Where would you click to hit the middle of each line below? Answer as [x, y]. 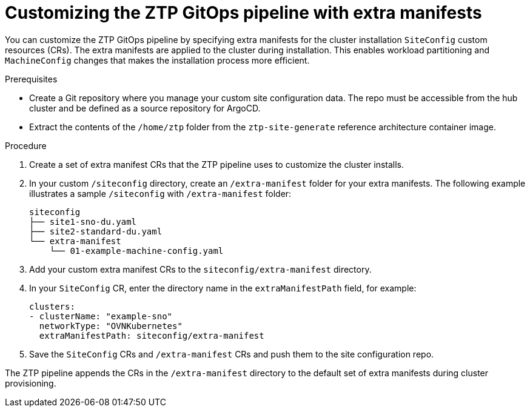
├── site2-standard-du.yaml [96, 231]
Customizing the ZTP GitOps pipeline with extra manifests [243, 13]
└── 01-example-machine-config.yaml [136, 251]
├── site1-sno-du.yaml [83, 221]
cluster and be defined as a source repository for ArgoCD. [145, 108]
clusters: [52, 306]
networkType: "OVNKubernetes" [111, 326]
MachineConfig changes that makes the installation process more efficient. [157, 60]
